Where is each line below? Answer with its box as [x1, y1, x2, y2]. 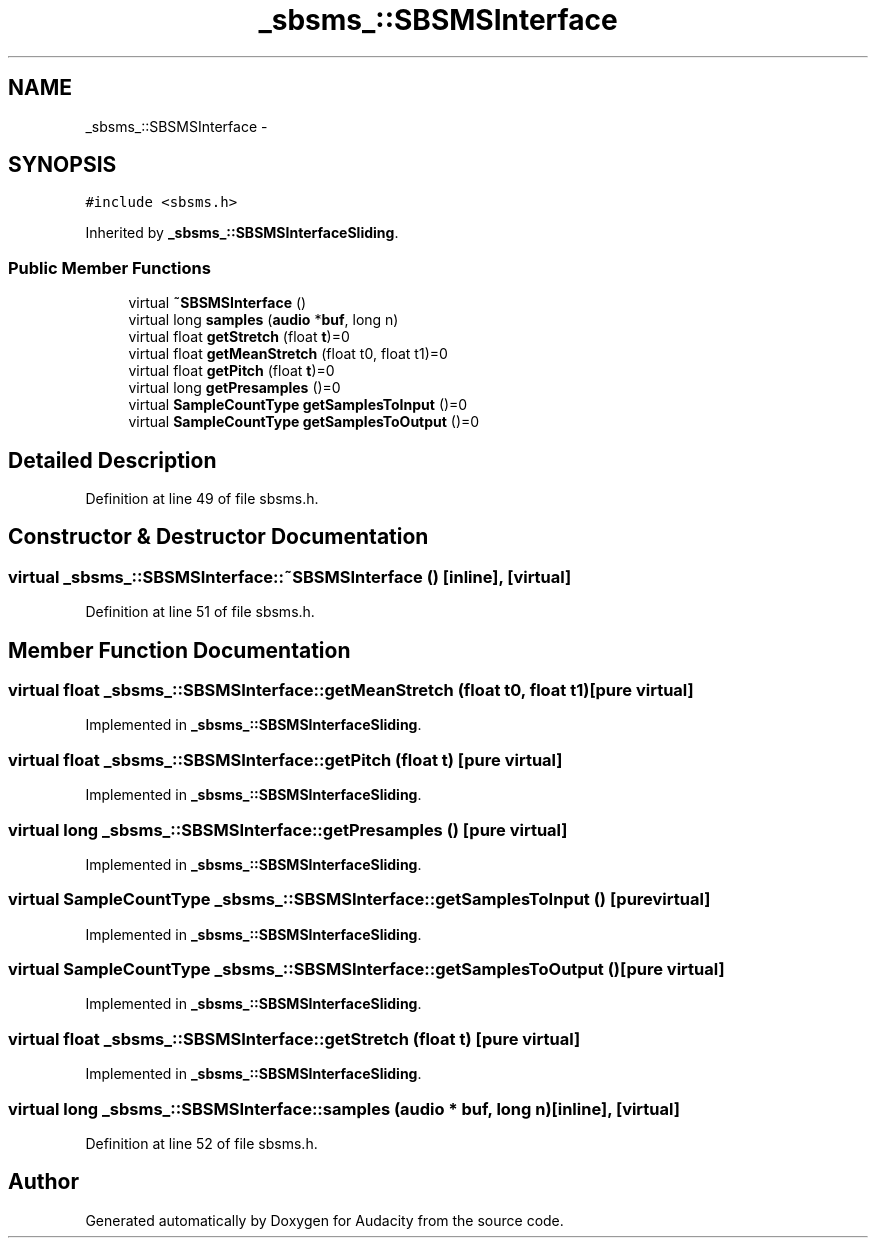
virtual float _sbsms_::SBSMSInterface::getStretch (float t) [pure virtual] [8, 1028, 581, 1049]
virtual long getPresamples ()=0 [128, 379, 341, 397]
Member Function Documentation [8, 637, 351, 663]
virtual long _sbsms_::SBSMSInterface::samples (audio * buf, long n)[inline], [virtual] [8, 1098, 680, 1119]
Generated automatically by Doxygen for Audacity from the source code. [85, 1211, 564, 1229]
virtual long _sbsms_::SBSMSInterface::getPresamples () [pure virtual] [8, 819, 568, 840]
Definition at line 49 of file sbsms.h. [85, 490, 319, 508]
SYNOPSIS [8, 152, 117, 178]
